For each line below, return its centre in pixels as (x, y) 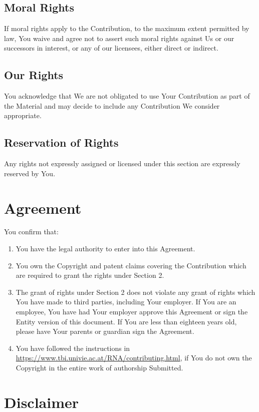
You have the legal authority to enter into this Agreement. (105, 249)
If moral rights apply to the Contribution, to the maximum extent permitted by (127, 28)
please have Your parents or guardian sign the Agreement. (105, 331)
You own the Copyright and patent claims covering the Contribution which (131, 265)
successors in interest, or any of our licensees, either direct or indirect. (111, 48)
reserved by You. (30, 173)
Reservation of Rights (61, 142)
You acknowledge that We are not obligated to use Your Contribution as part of (127, 96)
